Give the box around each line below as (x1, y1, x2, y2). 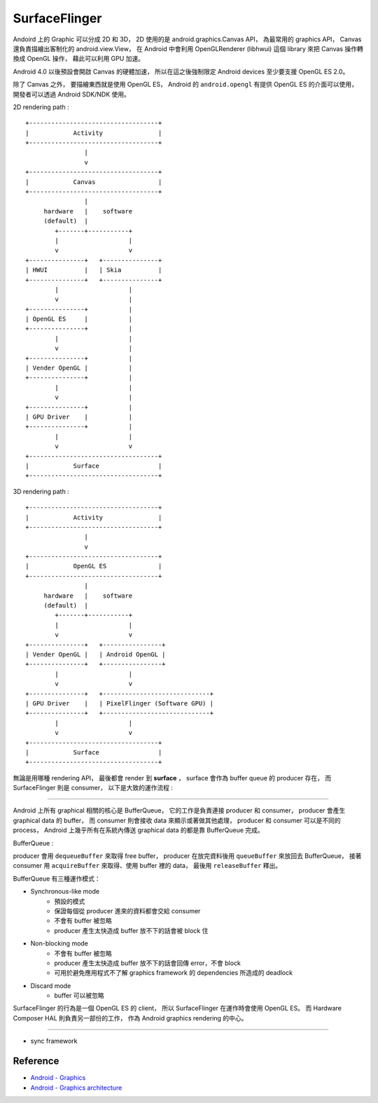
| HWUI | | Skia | (25, 266, 162, 274)
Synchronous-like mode (30, 887, 100, 896)
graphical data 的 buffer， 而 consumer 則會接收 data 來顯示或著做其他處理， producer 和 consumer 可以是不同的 (13, 816, 341, 824)
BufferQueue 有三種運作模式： (13, 874, 101, 883)
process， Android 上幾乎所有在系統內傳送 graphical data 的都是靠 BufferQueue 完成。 (13, 826, 264, 834)
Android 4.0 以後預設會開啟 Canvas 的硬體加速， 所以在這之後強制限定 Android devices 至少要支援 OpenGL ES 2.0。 (13, 67, 349, 76)
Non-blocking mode (30, 939, 89, 948)
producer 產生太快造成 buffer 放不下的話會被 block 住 (54, 926, 209, 934)
